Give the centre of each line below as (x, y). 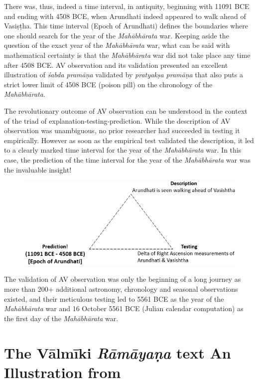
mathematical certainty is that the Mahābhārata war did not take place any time (127, 55)
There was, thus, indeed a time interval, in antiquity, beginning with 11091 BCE (127, 6)
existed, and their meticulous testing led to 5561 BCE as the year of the (114, 298)
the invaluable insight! (38, 169)
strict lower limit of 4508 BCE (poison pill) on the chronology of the (108, 84)
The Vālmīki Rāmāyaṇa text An (118, 353)
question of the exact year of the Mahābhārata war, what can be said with (117, 45)
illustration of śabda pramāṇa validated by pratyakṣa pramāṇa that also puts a (124, 75)
